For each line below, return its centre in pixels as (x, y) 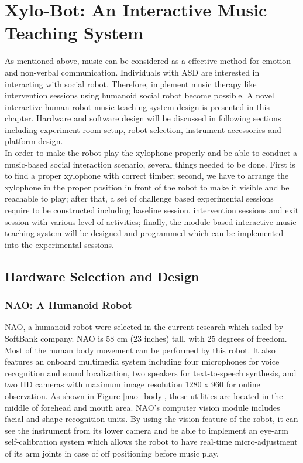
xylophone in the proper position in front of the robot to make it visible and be (147, 187)
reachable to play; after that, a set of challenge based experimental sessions (139, 198)
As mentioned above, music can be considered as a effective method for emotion (148, 61)
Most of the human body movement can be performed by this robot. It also (140, 350)
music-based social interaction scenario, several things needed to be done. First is (150, 164)
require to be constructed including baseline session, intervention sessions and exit (152, 210)
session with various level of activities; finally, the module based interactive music (151, 221)
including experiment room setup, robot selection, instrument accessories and (143, 129)
